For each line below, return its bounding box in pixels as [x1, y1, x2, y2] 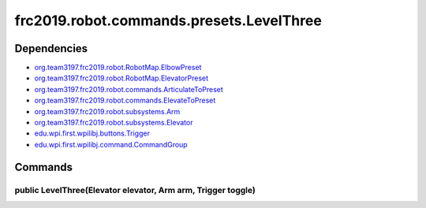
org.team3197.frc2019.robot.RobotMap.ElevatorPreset [34, 73, 209, 83]
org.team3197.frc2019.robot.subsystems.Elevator [34, 118, 193, 128]
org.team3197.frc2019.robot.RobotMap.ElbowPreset [34, 63, 202, 72]
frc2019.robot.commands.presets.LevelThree [14, 12, 323, 29]
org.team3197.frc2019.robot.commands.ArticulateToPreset [34, 84, 224, 94]
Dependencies [14, 42, 88, 55]
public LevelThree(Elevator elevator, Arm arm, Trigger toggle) [14, 184, 256, 195]
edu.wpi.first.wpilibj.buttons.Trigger [34, 128, 150, 138]
